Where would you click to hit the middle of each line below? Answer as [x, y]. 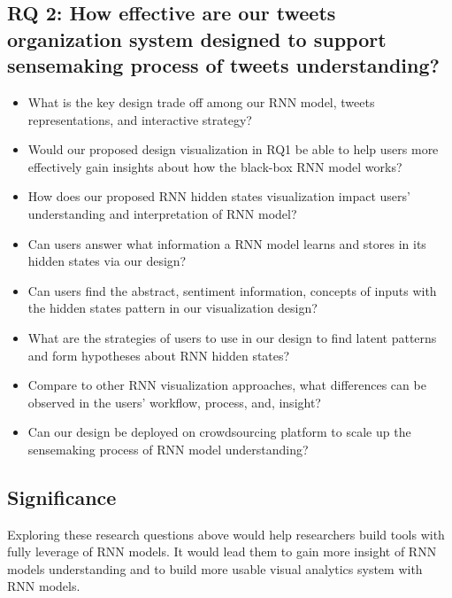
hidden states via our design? [107, 261]
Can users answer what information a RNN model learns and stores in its [227, 243]
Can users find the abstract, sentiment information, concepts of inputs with [232, 290]
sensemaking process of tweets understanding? [223, 65]
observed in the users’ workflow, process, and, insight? [174, 402]
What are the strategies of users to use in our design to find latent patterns [232, 337]
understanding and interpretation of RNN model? [162, 213]
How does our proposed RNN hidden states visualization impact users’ [219, 196]
